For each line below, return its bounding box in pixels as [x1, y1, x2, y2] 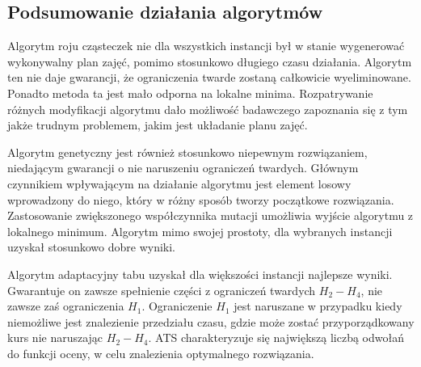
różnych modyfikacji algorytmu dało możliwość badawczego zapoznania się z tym [7, 100, 408, 117]
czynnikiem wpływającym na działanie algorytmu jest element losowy [7, 175, 352, 192]
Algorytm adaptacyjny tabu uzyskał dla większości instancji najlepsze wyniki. [7, 265, 393, 282]
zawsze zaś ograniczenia [7, 297, 124, 314]
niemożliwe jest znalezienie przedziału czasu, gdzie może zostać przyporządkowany [7, 313, 415, 330]
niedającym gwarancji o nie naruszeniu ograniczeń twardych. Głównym [7, 159, 359, 176]
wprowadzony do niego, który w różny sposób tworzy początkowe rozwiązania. [7, 191, 394, 208]
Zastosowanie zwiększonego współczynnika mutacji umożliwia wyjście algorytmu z [7, 207, 414, 224]
